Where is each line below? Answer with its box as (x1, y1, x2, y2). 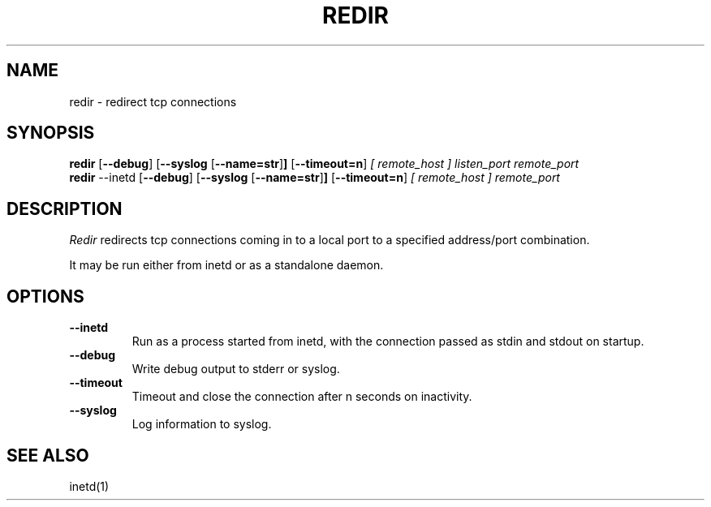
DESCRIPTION (6, 198, 123, 219)
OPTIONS (6, 286, 84, 307)
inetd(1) (69, 479, 110, 493)
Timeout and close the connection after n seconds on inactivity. (131, 389, 472, 404)
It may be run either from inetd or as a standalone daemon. (69, 258, 384, 273)
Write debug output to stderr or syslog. (131, 362, 340, 376)
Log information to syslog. (131, 417, 272, 432)
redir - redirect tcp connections (69, 94, 237, 109)
